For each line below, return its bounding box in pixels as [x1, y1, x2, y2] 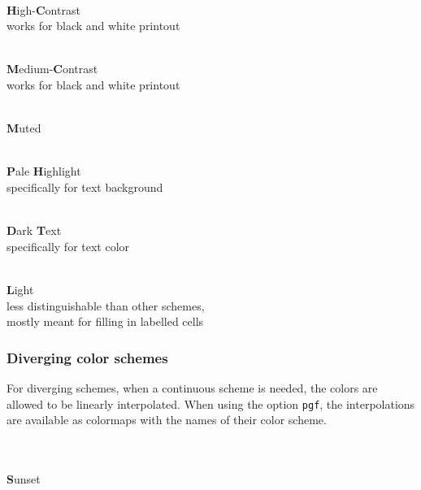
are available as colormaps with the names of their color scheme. [7, 411, 327, 428]
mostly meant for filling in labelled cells [7, 313, 204, 330]
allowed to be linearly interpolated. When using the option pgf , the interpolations [7, 395, 415, 412]
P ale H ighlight [7, 163, 81, 180]
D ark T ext [7, 222, 62, 239]
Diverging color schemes [7, 347, 168, 367]
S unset [7, 470, 41, 487]
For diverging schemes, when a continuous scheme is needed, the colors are [7, 379, 378, 396]
